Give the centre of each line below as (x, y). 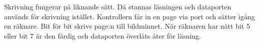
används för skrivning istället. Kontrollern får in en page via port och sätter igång (129, 16)
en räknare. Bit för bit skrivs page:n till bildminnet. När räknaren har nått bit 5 (127, 26)
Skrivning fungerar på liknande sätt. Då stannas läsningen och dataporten (118, 6)
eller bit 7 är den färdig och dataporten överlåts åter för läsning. (103, 35)
